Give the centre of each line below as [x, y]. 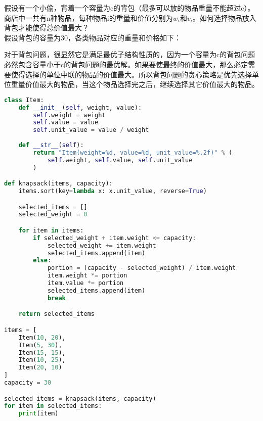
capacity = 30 [28, 383]
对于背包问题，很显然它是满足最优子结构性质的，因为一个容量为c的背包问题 [130, 54]
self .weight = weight [69, 115]
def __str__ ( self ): [51, 145]
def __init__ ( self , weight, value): [80, 107]
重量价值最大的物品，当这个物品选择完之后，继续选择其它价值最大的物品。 [135, 84]
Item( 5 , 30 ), [40, 345]
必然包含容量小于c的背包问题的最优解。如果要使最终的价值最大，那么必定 [126, 64]
